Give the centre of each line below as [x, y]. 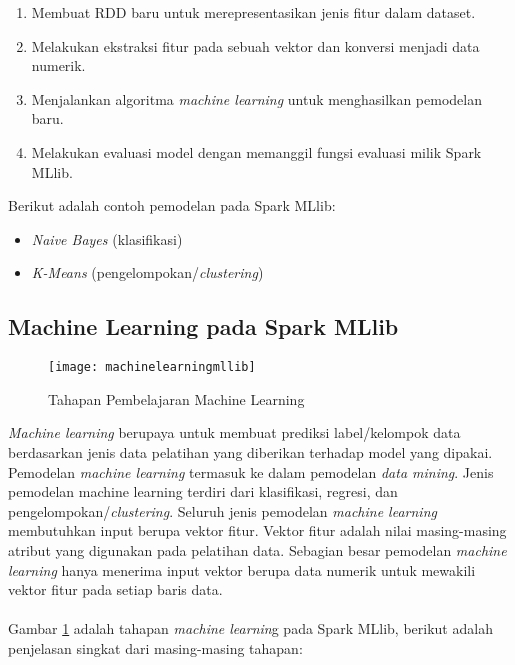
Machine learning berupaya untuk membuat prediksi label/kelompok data [234, 432]
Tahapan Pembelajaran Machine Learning [176, 398]
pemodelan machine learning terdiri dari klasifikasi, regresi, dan [203, 491]
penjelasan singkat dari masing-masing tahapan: [155, 647]
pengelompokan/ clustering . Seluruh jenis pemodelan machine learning [222, 510]
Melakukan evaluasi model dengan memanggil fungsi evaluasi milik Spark [256, 151]
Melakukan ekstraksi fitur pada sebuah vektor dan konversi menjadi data [255, 45]
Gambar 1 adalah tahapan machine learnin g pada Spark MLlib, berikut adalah [250, 628]
